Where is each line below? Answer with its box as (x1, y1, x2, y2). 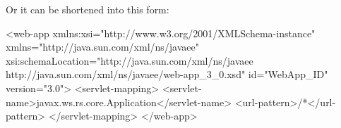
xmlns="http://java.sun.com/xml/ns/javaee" (6, 39, 199, 54)
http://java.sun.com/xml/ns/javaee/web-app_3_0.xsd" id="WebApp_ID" (6, 67, 328, 82)
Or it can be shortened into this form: (6, 2, 169, 16)
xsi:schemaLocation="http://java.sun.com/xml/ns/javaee (6, 53, 253, 68)
